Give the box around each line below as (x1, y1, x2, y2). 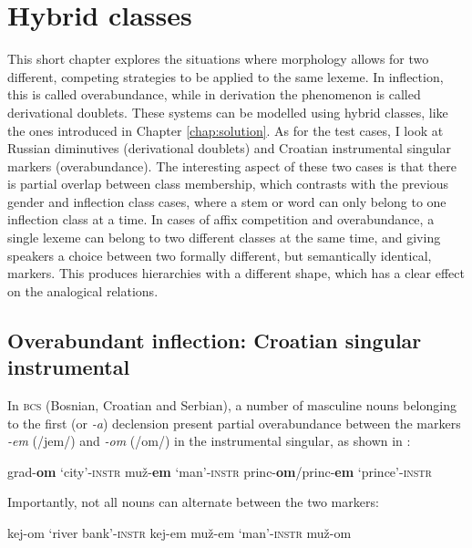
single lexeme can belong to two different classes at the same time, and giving (7, 228, 441, 247)
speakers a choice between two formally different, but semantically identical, (7, 245, 432, 264)
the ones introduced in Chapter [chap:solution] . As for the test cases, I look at (7, 120, 444, 140)
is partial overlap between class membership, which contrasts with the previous (7, 174, 449, 193)
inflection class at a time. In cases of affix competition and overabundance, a (7, 210, 435, 229)
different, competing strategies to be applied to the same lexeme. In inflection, (7, 67, 444, 86)
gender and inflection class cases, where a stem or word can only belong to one (7, 191, 446, 211)
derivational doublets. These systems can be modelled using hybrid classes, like (7, 102, 448, 121)
